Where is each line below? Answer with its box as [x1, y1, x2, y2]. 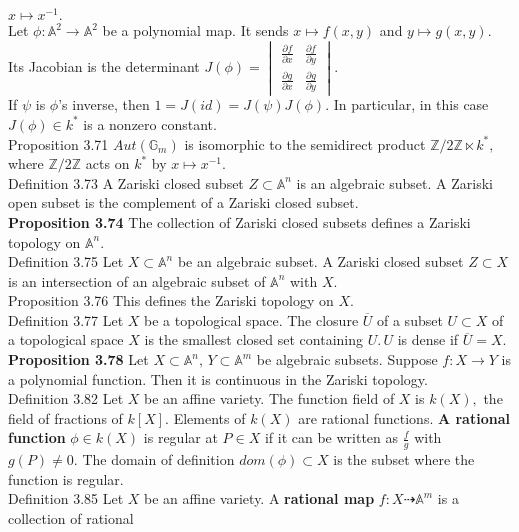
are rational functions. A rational [298, 407, 510, 428]
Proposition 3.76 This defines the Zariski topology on [8, 290, 334, 311]
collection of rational [8, 508, 134, 529]
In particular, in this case [333, 94, 489, 115]
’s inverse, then [58, 94, 150, 115]
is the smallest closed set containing [144, 329, 364, 350]
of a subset [377, 309, 443, 330]
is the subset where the [333, 449, 475, 470]
